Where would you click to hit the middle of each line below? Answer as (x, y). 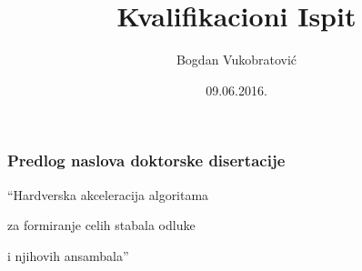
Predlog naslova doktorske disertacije (146, 161)
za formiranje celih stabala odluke (101, 225)
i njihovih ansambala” (68, 255)
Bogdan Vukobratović (236, 60)
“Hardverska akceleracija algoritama (108, 194)
